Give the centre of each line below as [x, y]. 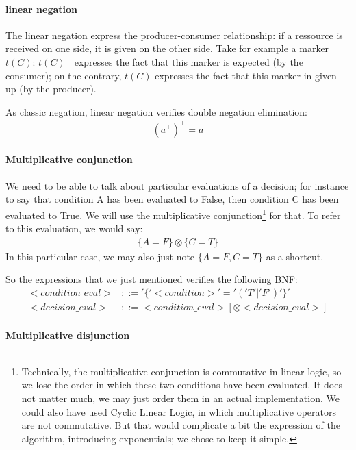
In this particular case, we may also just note [100, 256]
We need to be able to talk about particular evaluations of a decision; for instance [177, 185]
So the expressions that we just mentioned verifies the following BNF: [152, 279]
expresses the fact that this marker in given [246, 75]
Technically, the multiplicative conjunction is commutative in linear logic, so [181, 371]
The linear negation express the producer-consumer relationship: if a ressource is [174, 35]
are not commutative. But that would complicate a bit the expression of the [181, 425]
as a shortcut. [295, 256]
